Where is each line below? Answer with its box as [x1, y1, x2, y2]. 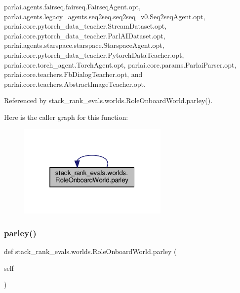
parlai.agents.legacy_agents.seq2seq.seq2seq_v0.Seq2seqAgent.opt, [4, 11, 205, 21]
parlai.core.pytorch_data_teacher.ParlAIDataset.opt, [4, 30, 165, 40]
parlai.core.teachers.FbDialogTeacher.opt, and [4, 69, 143, 79]
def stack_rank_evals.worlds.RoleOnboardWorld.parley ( [4, 246, 177, 256]
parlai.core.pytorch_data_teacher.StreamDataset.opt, [4, 21, 167, 31]
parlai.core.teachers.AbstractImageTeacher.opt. [4, 78, 146, 89]
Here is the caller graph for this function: [4, 111, 128, 122]
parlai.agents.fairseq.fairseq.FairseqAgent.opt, [4, 1, 141, 11]
